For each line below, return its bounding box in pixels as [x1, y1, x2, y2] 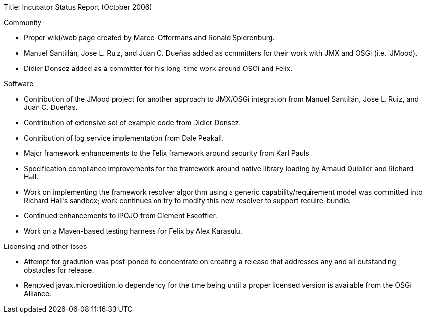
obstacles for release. [24, 266, 94, 274]
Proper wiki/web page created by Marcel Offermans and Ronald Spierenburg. [24, 34, 275, 42]
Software [4, 79, 34, 88]
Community [4, 18, 41, 27]
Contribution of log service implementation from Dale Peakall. [24, 134, 224, 142]
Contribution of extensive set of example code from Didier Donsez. [24, 118, 241, 127]
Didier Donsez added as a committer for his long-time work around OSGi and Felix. [24, 64, 293, 72]
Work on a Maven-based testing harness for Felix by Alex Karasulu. [24, 227, 242, 235]
